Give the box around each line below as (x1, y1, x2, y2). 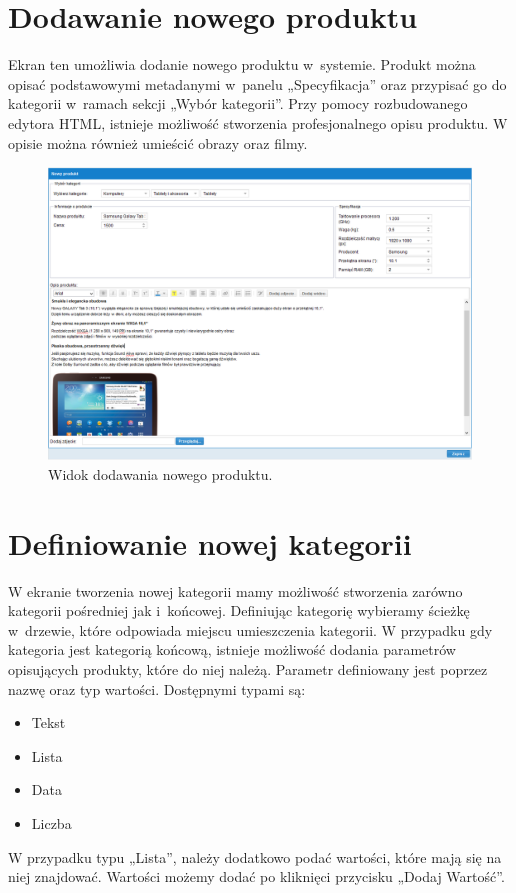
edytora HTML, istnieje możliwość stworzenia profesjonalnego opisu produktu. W (8, 112, 508, 133)
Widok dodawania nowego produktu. (48, 463, 273, 484)
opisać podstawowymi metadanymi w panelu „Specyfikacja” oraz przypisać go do (8, 73, 507, 94)
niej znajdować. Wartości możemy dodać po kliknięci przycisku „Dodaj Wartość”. (8, 866, 505, 887)
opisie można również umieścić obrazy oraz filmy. (8, 132, 308, 153)
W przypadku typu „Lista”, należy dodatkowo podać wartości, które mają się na (8, 846, 502, 867)
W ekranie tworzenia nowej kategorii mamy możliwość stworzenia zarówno (8, 580, 463, 601)
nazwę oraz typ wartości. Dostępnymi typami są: (8, 678, 306, 699)
